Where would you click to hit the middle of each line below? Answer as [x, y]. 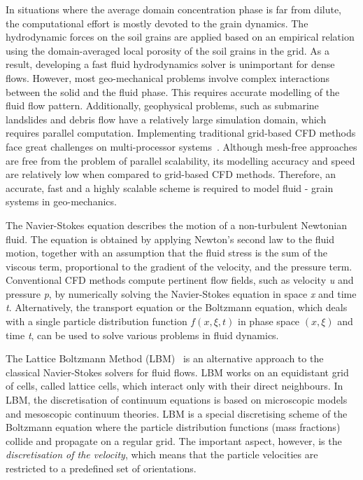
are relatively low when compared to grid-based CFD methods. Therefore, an [171, 174]
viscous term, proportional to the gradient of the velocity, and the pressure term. [179, 266]
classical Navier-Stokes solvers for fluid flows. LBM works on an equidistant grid [177, 372]
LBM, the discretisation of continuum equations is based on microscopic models [177, 400]
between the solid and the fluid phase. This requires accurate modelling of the [173, 91]
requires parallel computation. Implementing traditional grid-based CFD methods [181, 133]
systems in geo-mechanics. [61, 201]
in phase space [269, 321]
